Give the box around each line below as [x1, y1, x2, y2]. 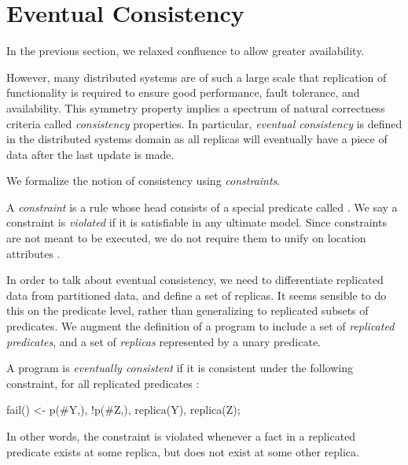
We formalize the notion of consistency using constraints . [6, 172, 281, 189]
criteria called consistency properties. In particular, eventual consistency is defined [6, 115, 402, 131]
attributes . [6, 245, 61, 261]
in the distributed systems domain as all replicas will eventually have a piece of [6, 131, 388, 147]
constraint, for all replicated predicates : [6, 375, 200, 391]
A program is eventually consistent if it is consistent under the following [6, 360, 353, 376]
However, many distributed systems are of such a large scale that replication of [6, 68, 387, 85]
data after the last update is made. [6, 146, 175, 162]
